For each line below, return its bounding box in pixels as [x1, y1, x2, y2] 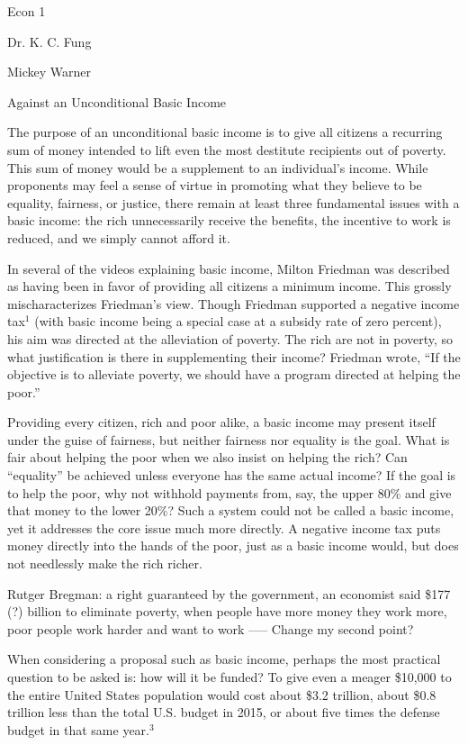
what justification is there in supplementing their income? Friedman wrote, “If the [7, 347, 461, 366]
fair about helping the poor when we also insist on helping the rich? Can [7, 448, 408, 467]
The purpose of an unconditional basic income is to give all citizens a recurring [7, 123, 443, 141]
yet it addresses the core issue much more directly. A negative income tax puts [7, 518, 441, 537]
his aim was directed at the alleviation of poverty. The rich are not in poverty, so [7, 329, 454, 348]
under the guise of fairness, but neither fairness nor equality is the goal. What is [7, 430, 450, 449]
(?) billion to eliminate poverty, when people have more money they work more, [7, 602, 447, 621]
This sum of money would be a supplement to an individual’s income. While [7, 158, 428, 177]
